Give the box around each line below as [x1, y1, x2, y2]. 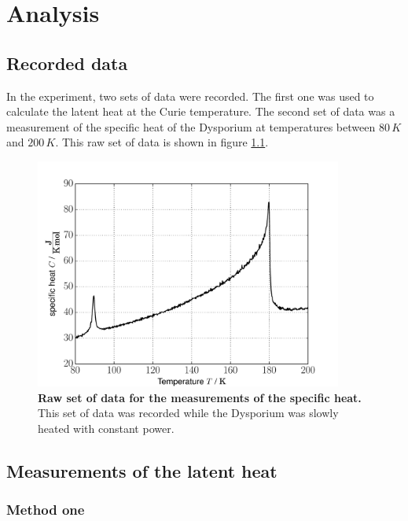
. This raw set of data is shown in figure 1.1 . [55, 134, 269, 150]
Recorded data [6, 50, 128, 75]
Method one [6, 500, 85, 519]
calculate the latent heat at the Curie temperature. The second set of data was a [6, 103, 395, 120]
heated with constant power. [38, 419, 175, 436]
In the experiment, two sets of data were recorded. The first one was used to [6, 87, 374, 104]
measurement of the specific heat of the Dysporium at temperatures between [6, 118, 376, 135]
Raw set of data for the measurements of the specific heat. [38, 389, 362, 405]
